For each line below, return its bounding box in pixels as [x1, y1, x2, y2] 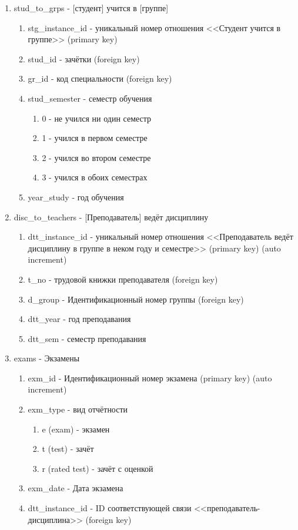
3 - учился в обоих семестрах [42, 171, 148, 183]
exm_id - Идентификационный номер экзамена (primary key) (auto [28, 371, 272, 384]
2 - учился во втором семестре [42, 151, 151, 163]
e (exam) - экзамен [42, 422, 110, 435]
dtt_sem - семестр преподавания [28, 332, 146, 344]
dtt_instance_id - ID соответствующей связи [28, 502, 192, 514]
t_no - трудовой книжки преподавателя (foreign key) [28, 273, 218, 285]
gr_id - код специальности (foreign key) [28, 72, 172, 85]
